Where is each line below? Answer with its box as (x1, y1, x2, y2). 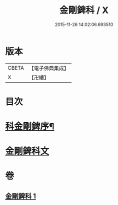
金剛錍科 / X (59, 5, 109, 16)
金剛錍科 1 (5, 191, 36, 200)
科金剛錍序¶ (5, 121, 54, 132)
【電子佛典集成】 (28, 65, 69, 72)
